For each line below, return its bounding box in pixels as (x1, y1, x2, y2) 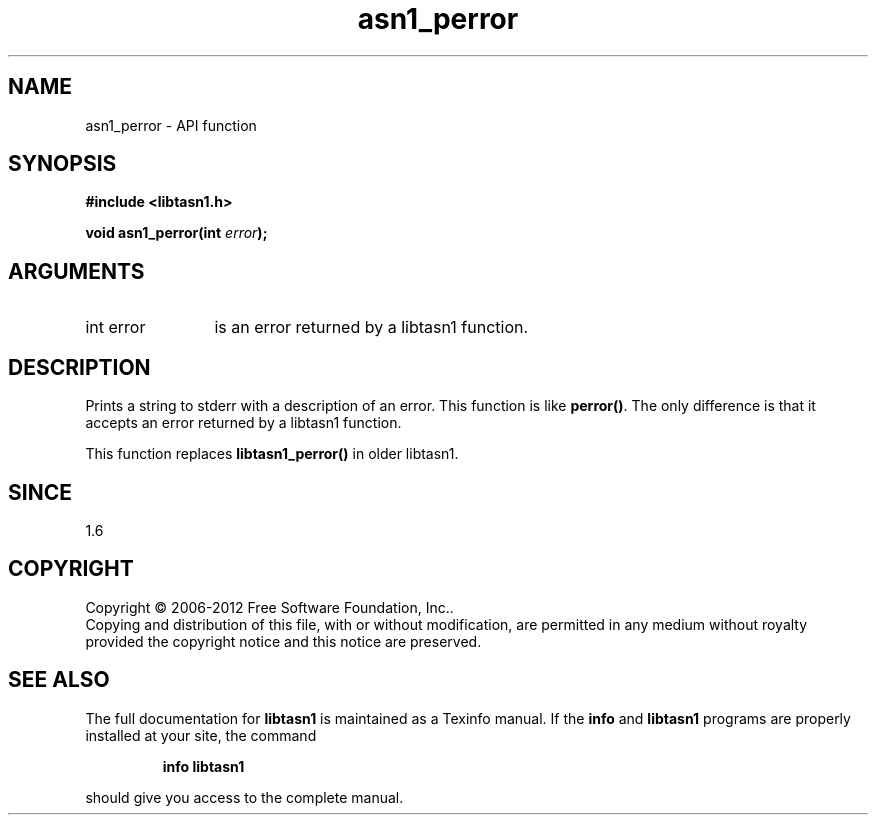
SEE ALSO (8, 667, 110, 693)
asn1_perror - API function (85, 116, 257, 134)
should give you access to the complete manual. (85, 788, 404, 806)
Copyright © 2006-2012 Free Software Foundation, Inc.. (85, 598, 454, 616)
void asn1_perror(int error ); (85, 224, 268, 242)
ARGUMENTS (8, 258, 145, 284)
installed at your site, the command (85, 726, 317, 744)
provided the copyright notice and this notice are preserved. (85, 632, 482, 650)
